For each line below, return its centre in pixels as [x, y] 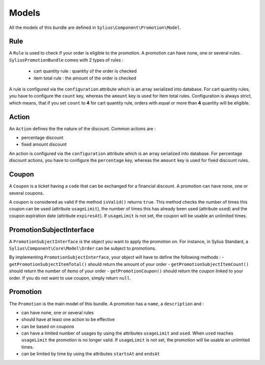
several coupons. [26, 193]
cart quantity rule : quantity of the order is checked [85, 71]
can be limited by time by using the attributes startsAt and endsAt [91, 354]
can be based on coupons [48, 326]
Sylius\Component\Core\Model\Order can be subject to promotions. [83, 248]
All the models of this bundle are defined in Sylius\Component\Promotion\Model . [95, 27]
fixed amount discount [44, 144]
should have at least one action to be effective [68, 319]
